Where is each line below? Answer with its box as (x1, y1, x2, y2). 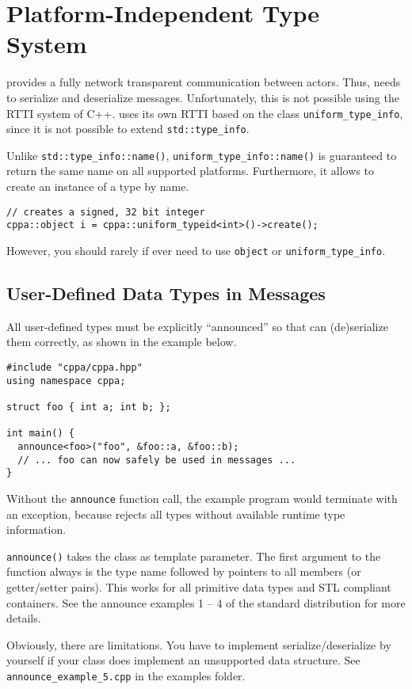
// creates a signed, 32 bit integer (6, 206, 205, 218)
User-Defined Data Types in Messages (6, 281, 326, 306)
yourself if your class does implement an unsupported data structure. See (6, 652, 360, 668)
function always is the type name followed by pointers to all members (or (6, 563, 361, 580)
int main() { (6, 428, 74, 440)
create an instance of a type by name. (6, 178, 189, 195)
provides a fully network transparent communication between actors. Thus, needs (6, 74, 401, 90)
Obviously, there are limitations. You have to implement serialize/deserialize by (6, 636, 391, 653)
